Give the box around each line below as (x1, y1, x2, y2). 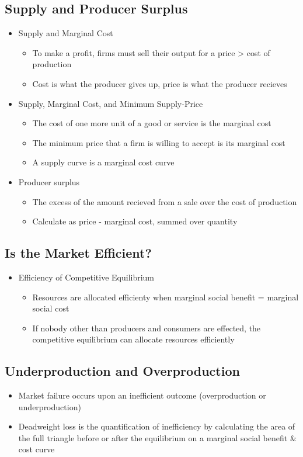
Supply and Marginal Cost (18, 27, 113, 39)
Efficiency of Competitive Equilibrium (18, 271, 155, 283)
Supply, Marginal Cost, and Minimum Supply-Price (18, 97, 203, 109)
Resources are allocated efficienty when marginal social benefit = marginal (32, 290, 299, 303)
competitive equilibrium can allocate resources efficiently (32, 333, 235, 345)
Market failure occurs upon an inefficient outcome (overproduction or (18, 389, 266, 401)
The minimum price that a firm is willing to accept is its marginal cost (32, 136, 285, 148)
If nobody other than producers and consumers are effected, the (32, 321, 261, 334)
